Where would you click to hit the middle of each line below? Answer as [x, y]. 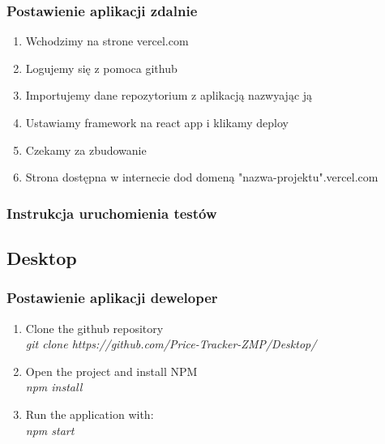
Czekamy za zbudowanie [86, 149]
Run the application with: [90, 414]
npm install [54, 387]
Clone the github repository [94, 328]
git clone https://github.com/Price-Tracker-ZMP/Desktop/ [171, 344]
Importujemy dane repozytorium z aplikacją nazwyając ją [169, 95]
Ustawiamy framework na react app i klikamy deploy [157, 122]
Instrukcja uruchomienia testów [112, 213]
